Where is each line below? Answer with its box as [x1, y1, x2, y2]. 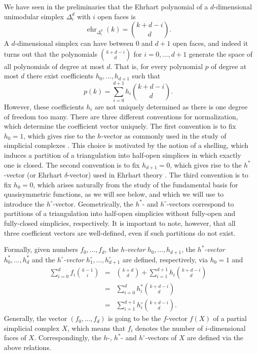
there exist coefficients [27, 71, 94, 81]
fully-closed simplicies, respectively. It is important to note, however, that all [4, 217, 236, 228]
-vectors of [145, 332, 177, 343]
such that [132, 71, 160, 81]
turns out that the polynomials [4, 48, 98, 59]
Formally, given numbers [4, 244, 78, 254]
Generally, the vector [4, 313, 67, 323]
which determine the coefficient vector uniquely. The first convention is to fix [4, 121, 236, 131]
